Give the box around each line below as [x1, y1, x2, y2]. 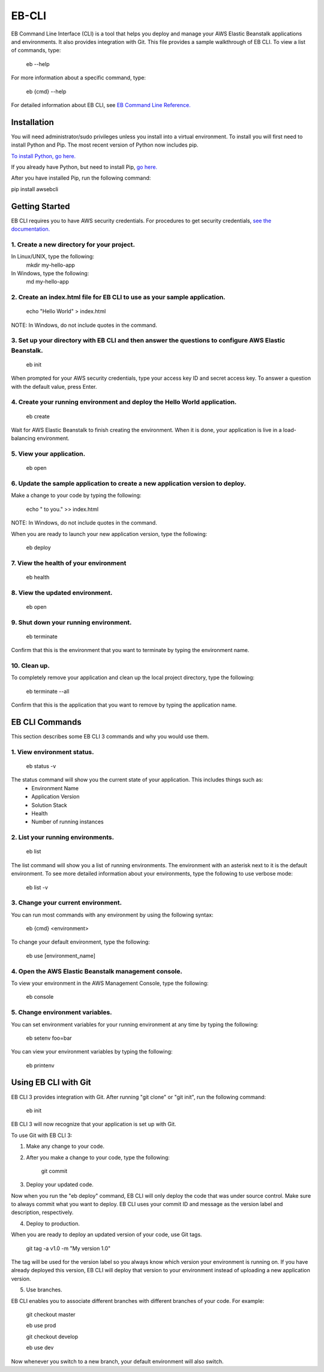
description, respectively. [11, 1209, 74, 1216]
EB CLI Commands [11, 717, 82, 727]
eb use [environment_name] [26, 952, 96, 959]
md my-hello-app [26, 278, 69, 285]
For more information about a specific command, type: [11, 74, 146, 81]
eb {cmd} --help [26, 88, 67, 95]
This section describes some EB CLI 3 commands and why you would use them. [11, 733, 209, 740]
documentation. [11, 225, 50, 233]
